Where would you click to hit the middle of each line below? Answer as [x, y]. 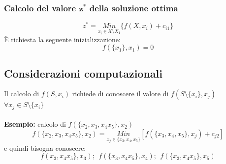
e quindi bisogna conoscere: [45, 148]
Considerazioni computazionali [83, 73]
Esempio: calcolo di [35, 124]
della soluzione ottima [134, 8]
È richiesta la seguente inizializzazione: [62, 39]
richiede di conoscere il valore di [120, 94]
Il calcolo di [22, 94]
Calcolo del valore [40, 8]
